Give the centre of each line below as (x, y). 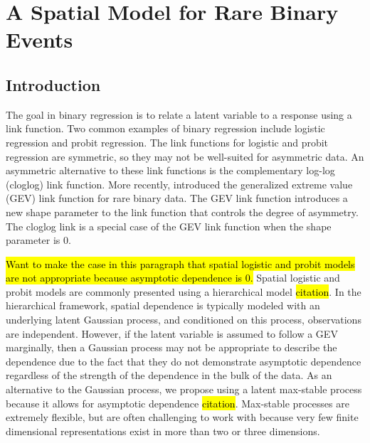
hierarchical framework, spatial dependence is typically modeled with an (163, 305)
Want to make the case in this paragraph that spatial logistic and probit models (180, 263)
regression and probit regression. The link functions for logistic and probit (167, 142)
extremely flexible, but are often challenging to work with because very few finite (182, 417)
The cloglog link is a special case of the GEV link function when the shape (169, 226)
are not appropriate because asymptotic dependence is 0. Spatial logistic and (173, 278)
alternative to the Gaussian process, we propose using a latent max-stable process (184, 389)
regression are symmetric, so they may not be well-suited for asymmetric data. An (185, 156)
